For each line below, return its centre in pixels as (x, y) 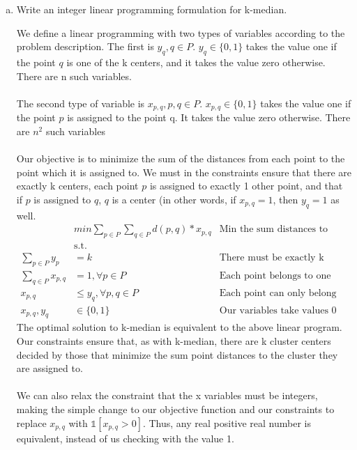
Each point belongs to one (275, 276)
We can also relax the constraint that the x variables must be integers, (167, 395)
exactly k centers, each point (77, 186)
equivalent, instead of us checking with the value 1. (125, 438)
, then (286, 199)
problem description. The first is (85, 46)
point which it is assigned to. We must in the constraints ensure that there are (184, 172)
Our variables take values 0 (278, 310)
